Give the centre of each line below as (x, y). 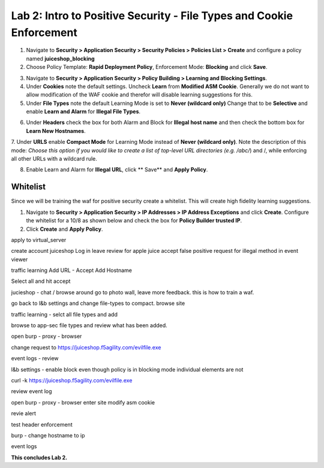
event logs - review (35, 358)
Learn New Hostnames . (56, 131)
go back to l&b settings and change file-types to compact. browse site (98, 303)
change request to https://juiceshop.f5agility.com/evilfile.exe (86, 347)
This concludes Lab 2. (39, 457)
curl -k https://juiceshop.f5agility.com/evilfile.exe (72, 380)
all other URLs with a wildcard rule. (54, 159)
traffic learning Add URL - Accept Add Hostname (71, 270)
